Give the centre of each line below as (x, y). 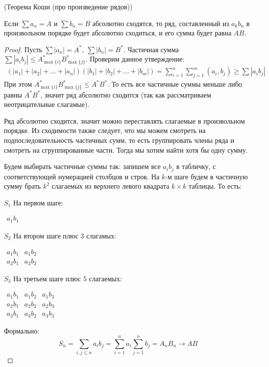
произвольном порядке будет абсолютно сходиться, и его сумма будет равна (118, 33)
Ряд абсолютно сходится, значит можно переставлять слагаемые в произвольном (125, 120)
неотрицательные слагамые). (47, 104)
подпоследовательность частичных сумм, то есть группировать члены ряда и (119, 140)
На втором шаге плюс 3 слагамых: (65, 235)
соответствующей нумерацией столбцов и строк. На (82, 176)
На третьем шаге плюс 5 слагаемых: (67, 278)
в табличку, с (196, 166)
